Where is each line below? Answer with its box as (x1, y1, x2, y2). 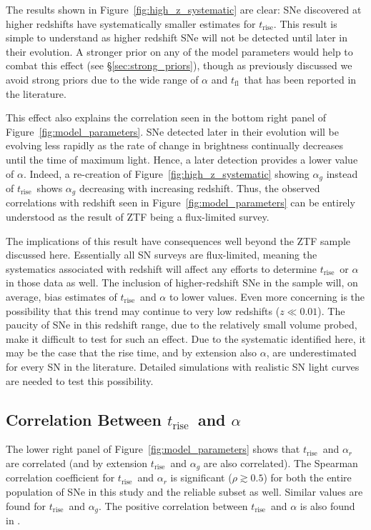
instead (326, 166, 358, 181)
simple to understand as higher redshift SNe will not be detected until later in (6, 30, 348, 45)
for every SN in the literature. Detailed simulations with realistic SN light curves (6, 359, 360, 374)
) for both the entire (263, 470, 352, 485)
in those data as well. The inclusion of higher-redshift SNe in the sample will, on (6, 275, 358, 290)
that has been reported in (244, 71, 357, 86)
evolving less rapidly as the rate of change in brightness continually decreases (6, 138, 344, 153)
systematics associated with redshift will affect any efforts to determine (6, 261, 317, 276)
